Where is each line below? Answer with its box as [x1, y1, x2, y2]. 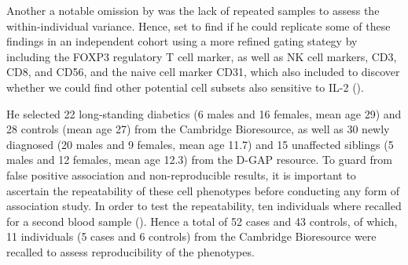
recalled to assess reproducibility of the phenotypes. [6, 243, 255, 260]
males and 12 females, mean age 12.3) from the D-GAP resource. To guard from [6, 151, 392, 168]
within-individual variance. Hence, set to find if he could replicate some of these [6, 17, 391, 34]
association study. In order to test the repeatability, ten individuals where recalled [6, 198, 402, 214]
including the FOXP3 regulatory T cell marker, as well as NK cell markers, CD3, [6, 48, 397, 64]
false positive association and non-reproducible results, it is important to [6, 166, 356, 183]
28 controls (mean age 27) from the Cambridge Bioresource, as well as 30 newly [6, 121, 390, 137]
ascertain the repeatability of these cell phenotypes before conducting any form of [6, 182, 400, 198]
